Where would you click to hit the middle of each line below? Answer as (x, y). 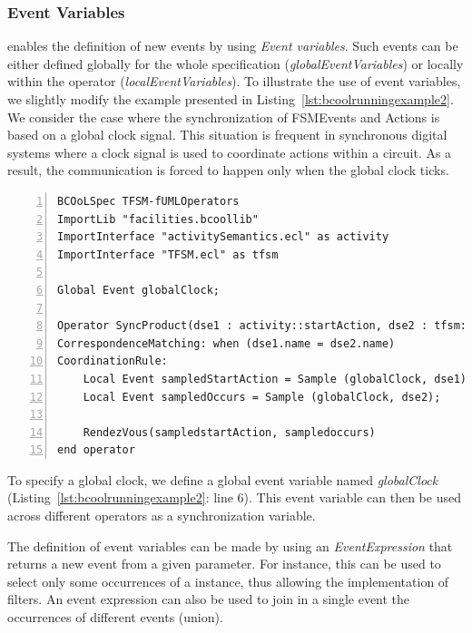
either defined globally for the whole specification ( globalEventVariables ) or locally (236, 63)
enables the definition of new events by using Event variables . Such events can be (233, 46)
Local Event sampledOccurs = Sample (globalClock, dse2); (262, 397)
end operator (96, 450)
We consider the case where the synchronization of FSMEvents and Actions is (224, 117)
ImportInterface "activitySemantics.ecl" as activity (223, 237)
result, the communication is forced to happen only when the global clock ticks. (228, 170)
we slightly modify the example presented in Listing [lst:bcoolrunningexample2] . (231, 99)
